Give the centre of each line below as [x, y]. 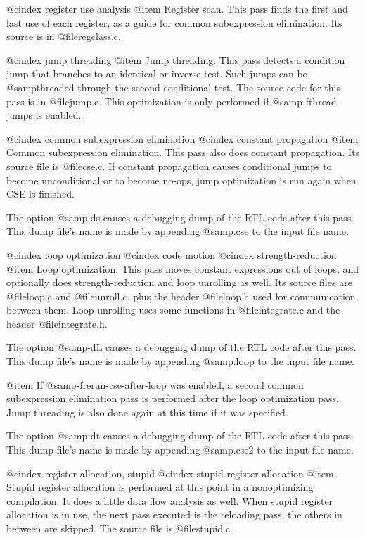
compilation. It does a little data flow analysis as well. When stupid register [170, 500]
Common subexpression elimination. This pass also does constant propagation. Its [183, 152]
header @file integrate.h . [57, 323]
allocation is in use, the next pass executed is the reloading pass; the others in [174, 514]
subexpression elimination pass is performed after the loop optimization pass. [173, 398]
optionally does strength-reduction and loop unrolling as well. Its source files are [179, 282]
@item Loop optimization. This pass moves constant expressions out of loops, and [183, 268]
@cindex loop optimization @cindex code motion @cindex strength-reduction [172, 254]
